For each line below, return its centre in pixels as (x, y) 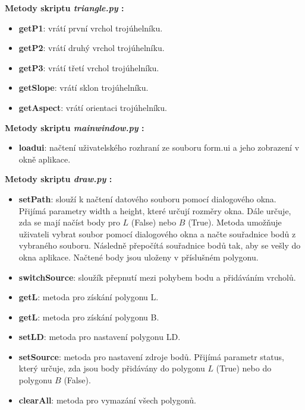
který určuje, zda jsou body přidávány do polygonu (112, 368)
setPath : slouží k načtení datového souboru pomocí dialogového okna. (147, 198)
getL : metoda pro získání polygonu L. (89, 297)
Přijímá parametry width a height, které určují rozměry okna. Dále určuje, (155, 210)
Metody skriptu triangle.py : (65, 8)
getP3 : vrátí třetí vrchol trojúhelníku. (89, 67)
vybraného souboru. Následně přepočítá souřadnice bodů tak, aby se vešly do (160, 245)
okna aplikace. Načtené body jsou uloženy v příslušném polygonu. (139, 257)
